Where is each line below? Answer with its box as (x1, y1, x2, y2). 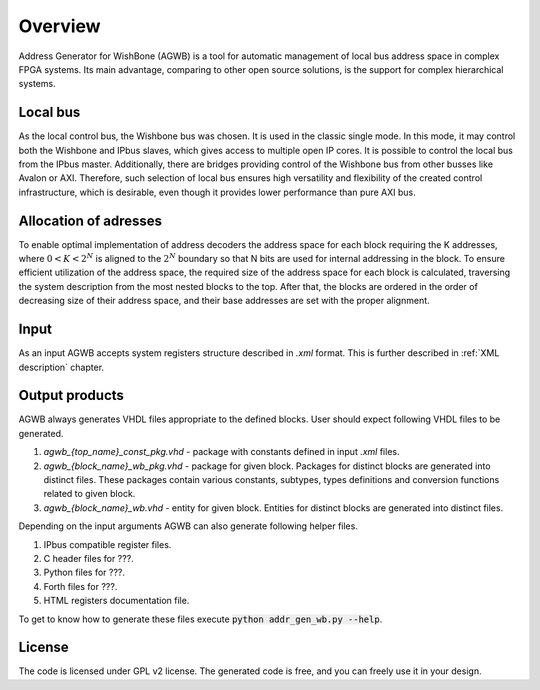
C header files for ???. (43, 552, 134, 564)
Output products (18, 387, 125, 404)
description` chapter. (18, 361, 105, 373)
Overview (18, 15, 101, 37)
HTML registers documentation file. (43, 595, 190, 607)
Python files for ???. (43, 566, 125, 579)
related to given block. (43, 488, 136, 500)
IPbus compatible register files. (43, 538, 172, 550)
